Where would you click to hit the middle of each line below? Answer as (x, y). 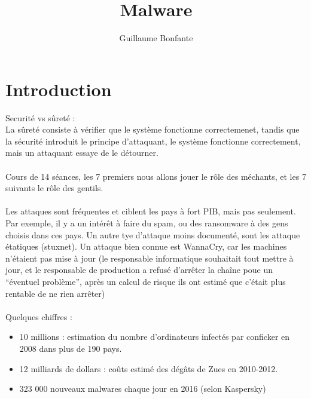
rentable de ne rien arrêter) (55, 293)
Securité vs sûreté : (40, 117)
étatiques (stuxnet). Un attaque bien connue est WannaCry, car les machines (146, 246)
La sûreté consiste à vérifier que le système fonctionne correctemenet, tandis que (153, 129)
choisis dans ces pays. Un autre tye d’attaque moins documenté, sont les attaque (153, 234)
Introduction (59, 89)
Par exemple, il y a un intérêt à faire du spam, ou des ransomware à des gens (147, 223)
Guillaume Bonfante (156, 38)
